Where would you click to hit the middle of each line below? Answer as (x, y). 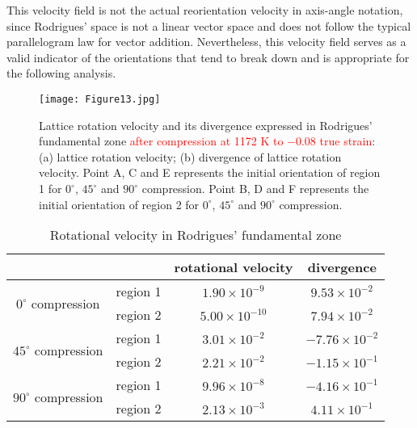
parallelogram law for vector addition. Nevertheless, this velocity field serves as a (206, 42)
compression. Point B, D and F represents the (255, 188)
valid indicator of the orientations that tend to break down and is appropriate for (208, 57)
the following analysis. (61, 73)
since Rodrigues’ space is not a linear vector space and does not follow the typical (209, 25)
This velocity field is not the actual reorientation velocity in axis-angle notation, (205, 10)
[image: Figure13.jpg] (100, 99)
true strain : (347, 141)
